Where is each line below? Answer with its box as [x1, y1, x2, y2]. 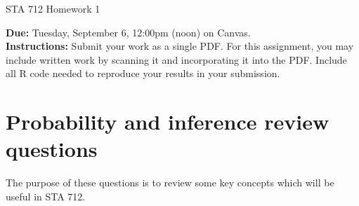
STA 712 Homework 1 [6, 1, 100, 15]
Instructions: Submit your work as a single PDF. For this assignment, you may [6, 39, 354, 53]
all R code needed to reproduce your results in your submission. [6, 66, 280, 81]
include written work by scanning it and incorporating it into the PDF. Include [6, 52, 347, 67]
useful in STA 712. [6, 188, 86, 203]
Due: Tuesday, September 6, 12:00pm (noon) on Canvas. [6, 25, 251, 39]
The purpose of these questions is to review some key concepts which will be [6, 175, 334, 190]
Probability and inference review [6, 107, 329, 136]
